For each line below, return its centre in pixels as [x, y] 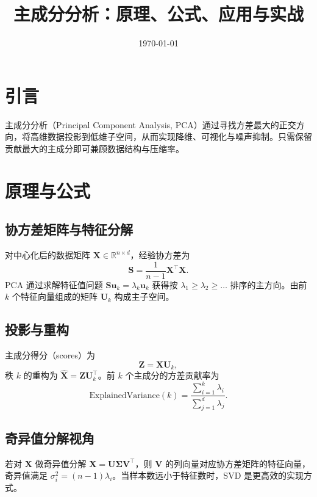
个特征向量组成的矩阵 [55, 296]
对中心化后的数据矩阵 [48, 255]
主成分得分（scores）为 [50, 355]
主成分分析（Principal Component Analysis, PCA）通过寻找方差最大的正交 [151, 124]
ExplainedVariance [124, 395]
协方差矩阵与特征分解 [69, 229]
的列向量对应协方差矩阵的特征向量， [238, 463]
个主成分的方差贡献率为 [172, 375]
